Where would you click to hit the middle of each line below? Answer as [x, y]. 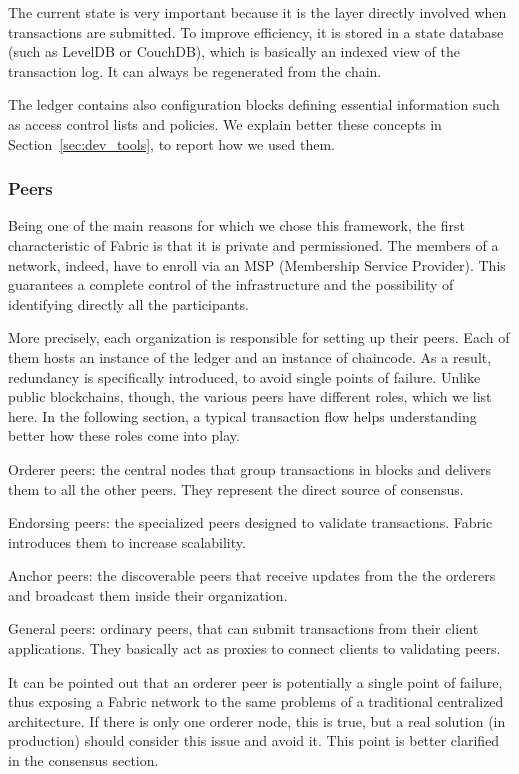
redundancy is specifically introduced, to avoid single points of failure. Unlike [244, 376]
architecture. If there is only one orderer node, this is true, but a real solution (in [257, 720]
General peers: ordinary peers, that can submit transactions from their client [243, 628]
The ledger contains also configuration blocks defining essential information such [254, 104]
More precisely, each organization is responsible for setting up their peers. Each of [259, 337]
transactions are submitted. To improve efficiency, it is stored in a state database [256, 31]
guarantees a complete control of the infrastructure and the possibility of [231, 284]
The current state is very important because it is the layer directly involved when [257, 12]
